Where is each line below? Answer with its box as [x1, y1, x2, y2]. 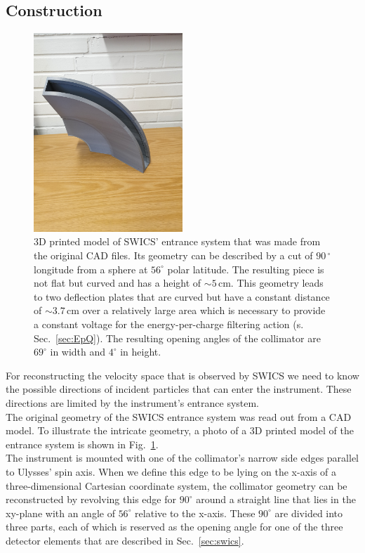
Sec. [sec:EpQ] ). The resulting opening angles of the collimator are [34, 330, 321, 345]
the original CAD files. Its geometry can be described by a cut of [34, 248, 313, 263]
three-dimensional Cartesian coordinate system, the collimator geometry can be [6, 478, 347, 493]
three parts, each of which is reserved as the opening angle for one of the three [6, 519, 343, 534]
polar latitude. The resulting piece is [167, 261, 324, 276]
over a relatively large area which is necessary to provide [82, 303, 326, 318]
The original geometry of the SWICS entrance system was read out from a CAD [6, 409, 352, 424]
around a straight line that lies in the [196, 492, 356, 507]
